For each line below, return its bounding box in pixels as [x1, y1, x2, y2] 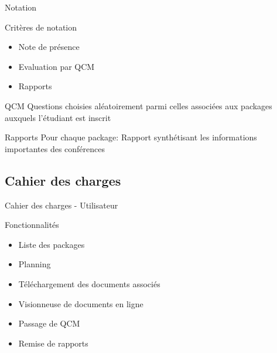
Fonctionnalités [5, 218, 59, 231]
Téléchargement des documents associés [18, 277, 160, 290]
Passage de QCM [18, 317, 80, 330]
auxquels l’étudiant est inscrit [5, 111, 111, 123]
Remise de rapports [18, 337, 88, 349]
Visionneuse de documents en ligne [18, 297, 143, 310]
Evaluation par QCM [18, 60, 95, 72]
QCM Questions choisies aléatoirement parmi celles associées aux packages [5, 99, 272, 112]
